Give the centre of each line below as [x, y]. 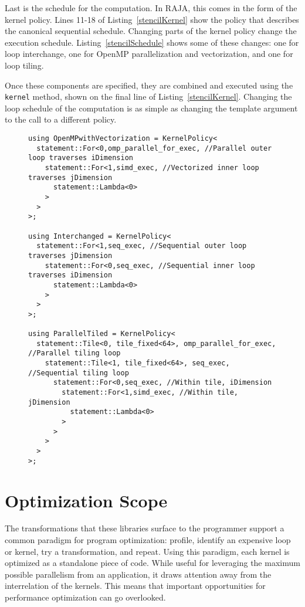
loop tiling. [24, 65]
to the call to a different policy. [61, 119]
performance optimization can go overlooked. [85, 597]
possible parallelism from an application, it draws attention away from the [138, 574]
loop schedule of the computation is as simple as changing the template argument [151, 108]
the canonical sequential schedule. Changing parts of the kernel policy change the [151, 31]
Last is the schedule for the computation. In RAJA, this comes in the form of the [151, 8]
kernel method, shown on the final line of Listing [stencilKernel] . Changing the [148, 96]
